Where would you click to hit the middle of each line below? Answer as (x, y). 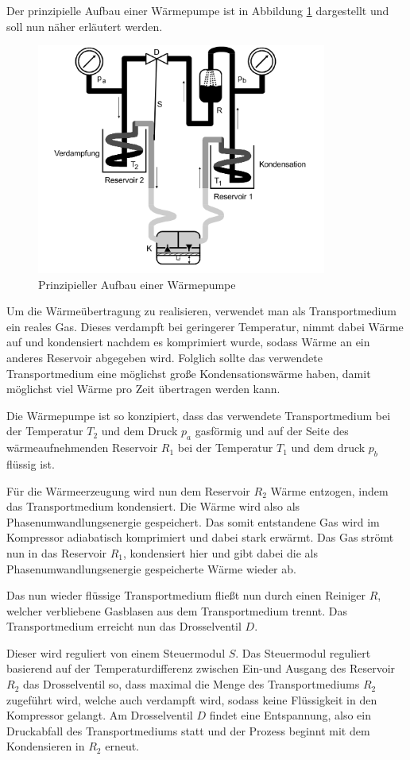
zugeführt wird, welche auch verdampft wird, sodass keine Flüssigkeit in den (192, 699)
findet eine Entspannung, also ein (290, 715)
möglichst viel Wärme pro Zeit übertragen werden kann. (143, 389)
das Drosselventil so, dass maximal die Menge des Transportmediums (191, 684)
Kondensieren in (46, 746)
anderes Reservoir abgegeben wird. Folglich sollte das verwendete (164, 357)
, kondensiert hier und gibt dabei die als (220, 552)
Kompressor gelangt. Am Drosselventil (100, 715)
